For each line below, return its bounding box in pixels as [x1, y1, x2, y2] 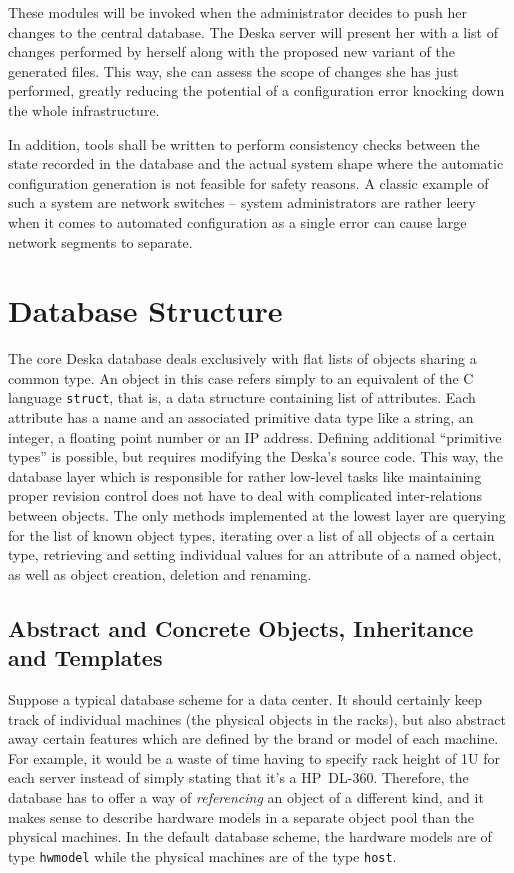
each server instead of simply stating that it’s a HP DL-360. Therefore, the [8, 767, 469, 788]
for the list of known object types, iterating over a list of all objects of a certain [8, 524, 495, 545]
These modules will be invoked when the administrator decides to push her [8, 2, 467, 22]
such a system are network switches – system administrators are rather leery [8, 192, 476, 213]
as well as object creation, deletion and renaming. [8, 563, 312, 584]
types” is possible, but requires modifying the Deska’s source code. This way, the [8, 446, 503, 467]
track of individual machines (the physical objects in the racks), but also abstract [8, 708, 506, 729]
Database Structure [8, 290, 283, 331]
